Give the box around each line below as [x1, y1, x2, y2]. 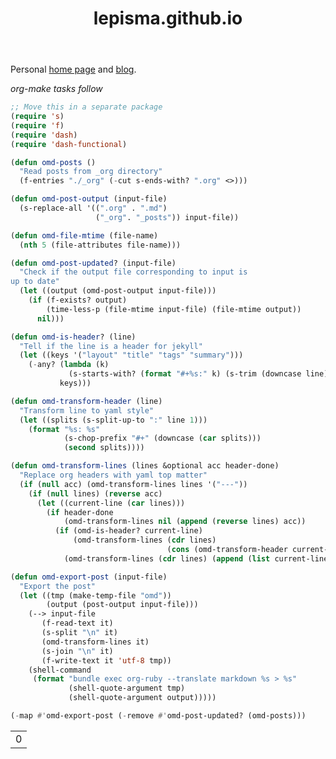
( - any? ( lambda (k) [28, 360, 110, 370]
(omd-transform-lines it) [41, 637, 150, 647]
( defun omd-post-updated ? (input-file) [10, 258, 177, 268]
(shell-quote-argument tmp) [68, 683, 186, 694]
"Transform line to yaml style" [19, 405, 155, 416]
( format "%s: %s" [28, 424, 101, 434]
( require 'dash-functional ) [10, 139, 128, 149]
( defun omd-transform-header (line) [10, 396, 163, 406]
